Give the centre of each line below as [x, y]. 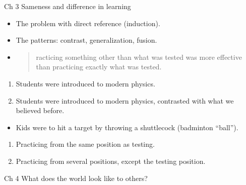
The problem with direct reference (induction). [88, 23]
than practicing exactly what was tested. [99, 67]
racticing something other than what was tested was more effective [139, 57]
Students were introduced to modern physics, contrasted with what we [125, 100]
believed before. [40, 110]
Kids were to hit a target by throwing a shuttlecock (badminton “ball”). [127, 127]
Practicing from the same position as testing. [85, 144]
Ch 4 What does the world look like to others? [76, 178]
